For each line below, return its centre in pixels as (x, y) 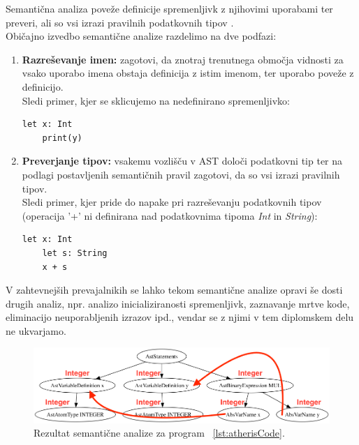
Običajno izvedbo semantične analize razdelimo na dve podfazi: (141, 36)
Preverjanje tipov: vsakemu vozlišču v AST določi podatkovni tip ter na (182, 161)
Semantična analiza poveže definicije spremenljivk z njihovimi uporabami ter (169, 8)
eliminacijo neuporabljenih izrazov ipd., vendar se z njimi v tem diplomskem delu (180, 317)
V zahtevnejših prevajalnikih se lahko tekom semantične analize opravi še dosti (174, 290)
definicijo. (43, 86)
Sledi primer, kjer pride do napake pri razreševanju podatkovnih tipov (172, 202)
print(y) (62, 138)
